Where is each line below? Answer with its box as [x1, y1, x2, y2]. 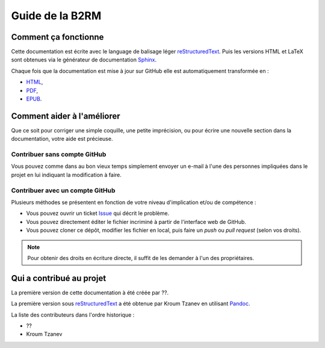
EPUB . [26, 95, 42, 102]
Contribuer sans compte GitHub [11, 151, 107, 159]
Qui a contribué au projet [11, 273, 107, 283]
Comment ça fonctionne [11, 32, 104, 42]
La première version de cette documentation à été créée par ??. [11, 289, 169, 296]
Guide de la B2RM [11, 9, 102, 22]
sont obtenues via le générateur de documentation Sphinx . [11, 56, 157, 63]
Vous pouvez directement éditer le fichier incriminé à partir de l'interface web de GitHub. [26, 218, 247, 225]
